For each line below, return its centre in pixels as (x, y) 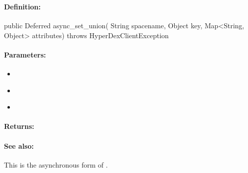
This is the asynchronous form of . (56, 164)
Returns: (19, 126)
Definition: (23, 6)
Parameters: (25, 54)
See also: (19, 145)
